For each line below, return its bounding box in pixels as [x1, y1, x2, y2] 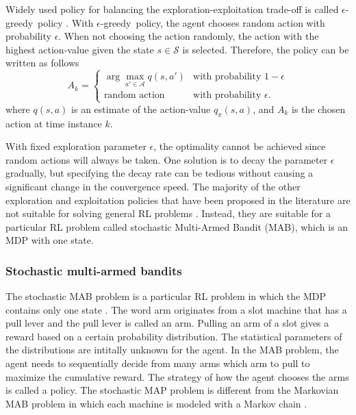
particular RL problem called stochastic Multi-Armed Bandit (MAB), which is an [5, 219, 348, 234]
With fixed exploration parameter [5, 139, 147, 153]
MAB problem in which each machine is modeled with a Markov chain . [5, 396, 307, 410]
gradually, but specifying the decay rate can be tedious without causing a [5, 166, 314, 180]
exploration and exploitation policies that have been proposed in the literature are [5, 192, 351, 207]
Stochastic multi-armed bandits [5, 262, 182, 279]
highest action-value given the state [5, 42, 154, 56]
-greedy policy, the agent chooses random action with [100, 15, 325, 29]
